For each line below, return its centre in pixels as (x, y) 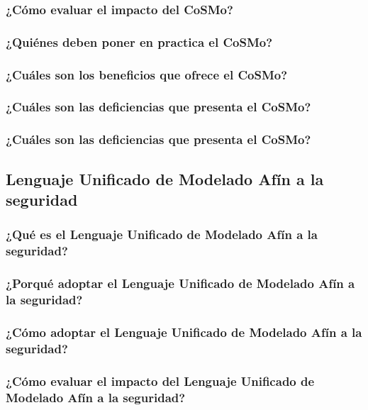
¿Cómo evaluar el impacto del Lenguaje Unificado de (160, 381)
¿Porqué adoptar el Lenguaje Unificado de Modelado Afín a (180, 283)
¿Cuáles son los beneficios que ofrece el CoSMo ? (147, 74)
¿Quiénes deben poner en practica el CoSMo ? (139, 41)
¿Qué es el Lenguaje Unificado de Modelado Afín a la (162, 234)
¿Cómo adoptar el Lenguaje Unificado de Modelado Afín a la (184, 332)
